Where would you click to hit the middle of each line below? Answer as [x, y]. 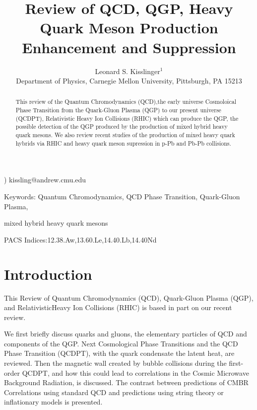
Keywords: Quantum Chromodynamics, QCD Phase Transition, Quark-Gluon [122, 197]
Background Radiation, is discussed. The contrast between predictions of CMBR [126, 382]
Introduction [48, 274]
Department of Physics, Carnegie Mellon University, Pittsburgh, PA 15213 [129, 81]
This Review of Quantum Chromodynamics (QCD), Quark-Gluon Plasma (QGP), [129, 297]
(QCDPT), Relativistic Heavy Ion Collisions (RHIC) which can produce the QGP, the [127, 118]
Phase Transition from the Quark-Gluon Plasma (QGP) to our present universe [118, 110]
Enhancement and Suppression [129, 47]
